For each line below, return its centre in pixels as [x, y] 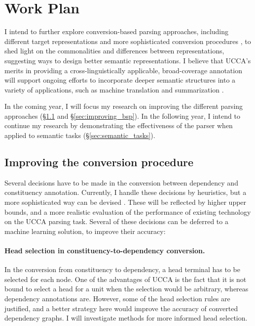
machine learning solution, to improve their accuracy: [85, 231]
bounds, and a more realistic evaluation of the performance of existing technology [128, 211]
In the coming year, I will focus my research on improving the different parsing [124, 106]
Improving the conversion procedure [99, 162]
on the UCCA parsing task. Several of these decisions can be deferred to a [116, 221]
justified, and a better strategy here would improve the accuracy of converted [121, 308]
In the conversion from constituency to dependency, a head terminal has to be [122, 269]
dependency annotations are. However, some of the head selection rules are [117, 298]
